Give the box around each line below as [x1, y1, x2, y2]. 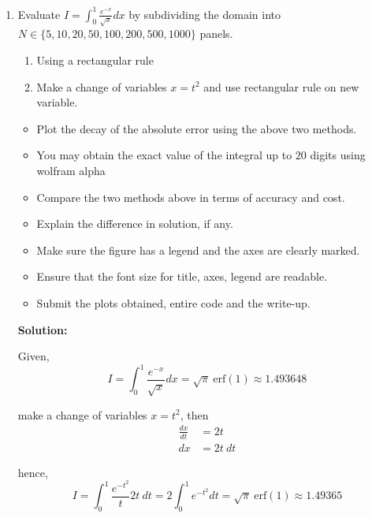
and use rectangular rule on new [203, 78, 359, 95]
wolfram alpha [36, 162, 106, 179]
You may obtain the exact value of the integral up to [36, 147, 292, 163]
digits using [310, 147, 366, 163]
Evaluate [17, 6, 61, 22]
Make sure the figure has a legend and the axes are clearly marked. [36, 241, 360, 258]
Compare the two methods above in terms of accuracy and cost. [36, 188, 345, 205]
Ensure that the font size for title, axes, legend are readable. [36, 268, 328, 285]
